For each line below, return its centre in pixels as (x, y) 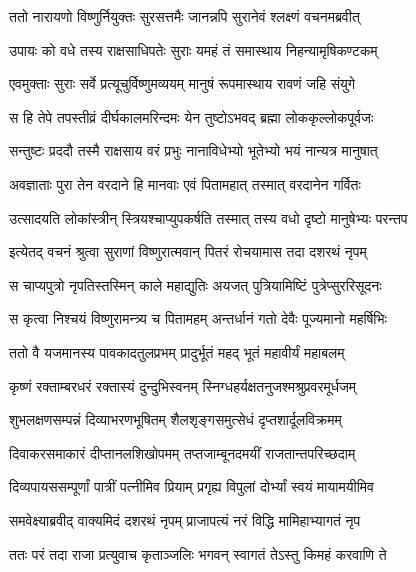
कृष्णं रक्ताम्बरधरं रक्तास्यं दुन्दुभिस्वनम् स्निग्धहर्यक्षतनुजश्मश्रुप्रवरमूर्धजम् (183, 385)
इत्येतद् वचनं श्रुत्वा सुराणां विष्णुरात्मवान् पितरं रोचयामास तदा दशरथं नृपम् (188, 251)
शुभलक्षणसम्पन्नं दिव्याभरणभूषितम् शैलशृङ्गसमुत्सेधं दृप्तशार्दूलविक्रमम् (175, 419)
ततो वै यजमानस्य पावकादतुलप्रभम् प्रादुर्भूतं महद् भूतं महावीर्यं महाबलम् (177, 351)
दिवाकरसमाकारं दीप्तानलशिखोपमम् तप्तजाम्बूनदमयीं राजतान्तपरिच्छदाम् (182, 452)
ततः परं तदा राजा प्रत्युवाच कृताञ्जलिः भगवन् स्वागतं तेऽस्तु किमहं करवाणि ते (198, 553)
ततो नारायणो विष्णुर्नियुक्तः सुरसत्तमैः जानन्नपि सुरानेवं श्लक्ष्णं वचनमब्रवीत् (184, 16)
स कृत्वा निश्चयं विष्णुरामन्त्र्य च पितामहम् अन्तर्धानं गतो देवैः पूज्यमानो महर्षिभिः (198, 318)
